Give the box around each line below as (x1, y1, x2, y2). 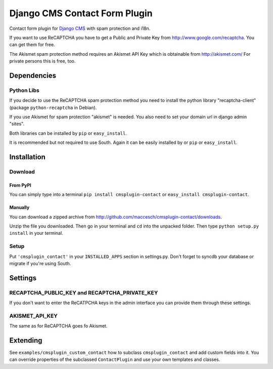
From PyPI (9, 182, 31, 188)
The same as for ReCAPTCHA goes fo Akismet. (9, 323, 108, 329)
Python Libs (9, 87, 40, 94)
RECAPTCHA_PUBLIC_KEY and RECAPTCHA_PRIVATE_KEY (9, 289, 158, 296)
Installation (9, 153, 45, 162)
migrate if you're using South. (9, 260, 71, 266)
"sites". (9, 121, 25, 127)
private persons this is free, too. (9, 58, 76, 64)
